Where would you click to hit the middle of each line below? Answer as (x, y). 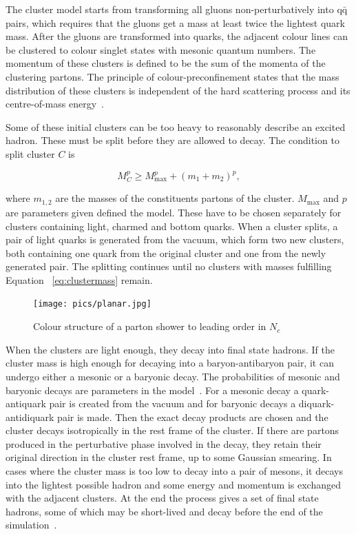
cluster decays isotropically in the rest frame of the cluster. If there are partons (172, 430)
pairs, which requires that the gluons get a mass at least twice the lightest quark (175, 22)
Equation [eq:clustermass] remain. (79, 279)
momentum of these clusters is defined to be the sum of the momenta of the (166, 63)
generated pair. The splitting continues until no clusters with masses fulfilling (169, 266)
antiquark (26, 403)
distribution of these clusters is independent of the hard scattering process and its (178, 90)
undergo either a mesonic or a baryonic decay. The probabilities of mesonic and (173, 376)
